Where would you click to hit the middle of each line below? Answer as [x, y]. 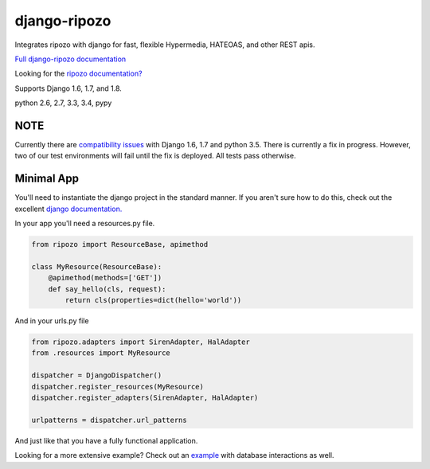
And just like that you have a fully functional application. [106, 440]
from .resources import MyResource [101, 353]
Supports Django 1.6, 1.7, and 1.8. [68, 88]
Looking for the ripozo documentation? [78, 74]
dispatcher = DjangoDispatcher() [97, 375]
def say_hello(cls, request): [107, 289]
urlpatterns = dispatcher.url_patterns [109, 420]
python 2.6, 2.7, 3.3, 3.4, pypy [63, 103]
